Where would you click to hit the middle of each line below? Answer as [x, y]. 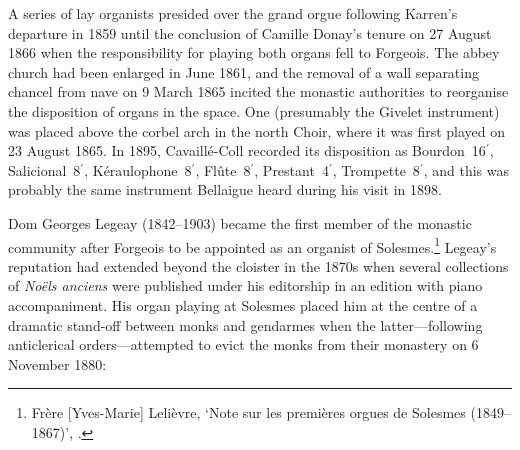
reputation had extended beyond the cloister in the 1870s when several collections [258, 265]
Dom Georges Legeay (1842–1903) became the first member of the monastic [240, 222]
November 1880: [57, 363]
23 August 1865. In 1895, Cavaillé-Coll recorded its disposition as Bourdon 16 [247, 150]
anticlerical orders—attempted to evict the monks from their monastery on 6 [243, 344]
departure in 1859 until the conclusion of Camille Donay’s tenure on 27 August [250, 32]
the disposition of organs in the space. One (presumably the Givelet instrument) [254, 110]
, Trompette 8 [376, 169]
